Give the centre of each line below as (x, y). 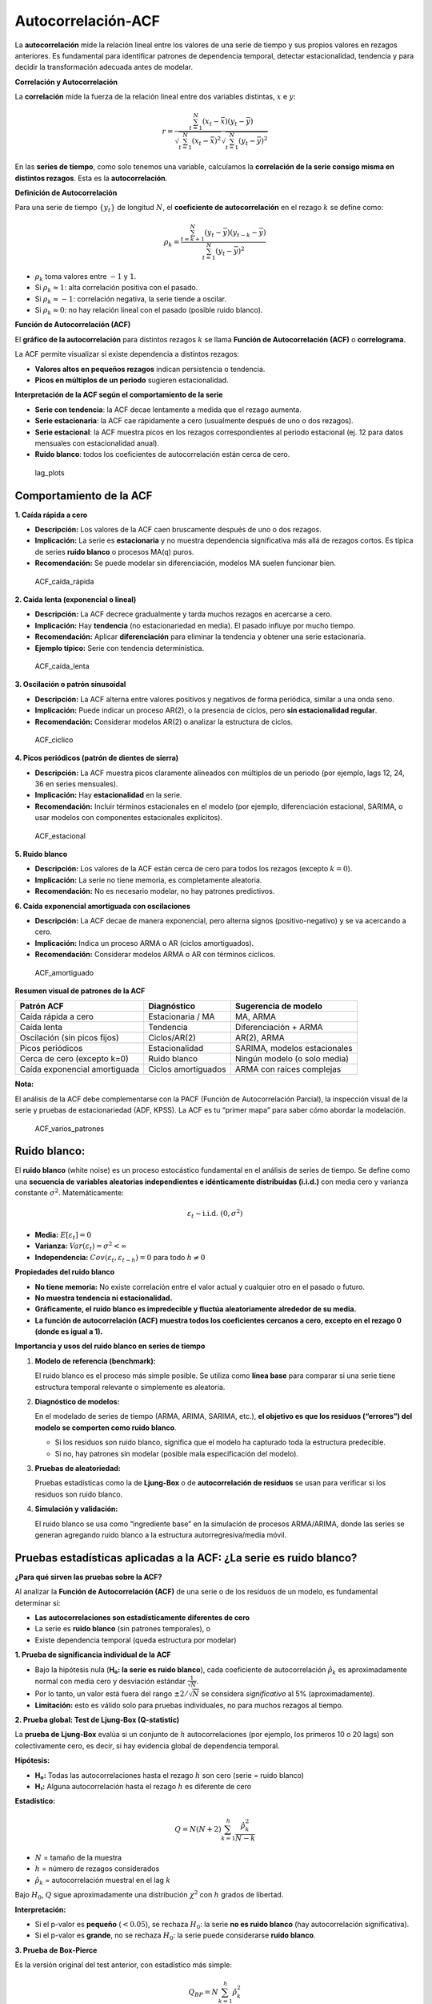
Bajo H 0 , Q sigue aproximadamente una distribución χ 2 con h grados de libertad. (149, 1895)
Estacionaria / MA (182, 1016)
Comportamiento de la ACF (84, 496)
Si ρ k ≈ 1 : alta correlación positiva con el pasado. (116, 289)
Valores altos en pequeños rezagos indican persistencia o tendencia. (150, 369)
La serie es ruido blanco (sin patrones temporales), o (123, 1629)
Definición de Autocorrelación (66, 193)
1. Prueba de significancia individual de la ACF (93, 1655)
